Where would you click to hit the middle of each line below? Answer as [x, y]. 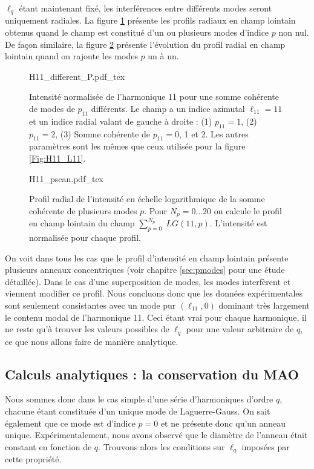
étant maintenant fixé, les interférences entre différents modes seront [146, 8]
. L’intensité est [238, 223]
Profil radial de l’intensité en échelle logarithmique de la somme [147, 199]
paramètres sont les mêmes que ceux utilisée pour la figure [137, 146]
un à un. [163, 56]
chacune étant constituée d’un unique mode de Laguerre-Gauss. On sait [138, 411]
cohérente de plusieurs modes [83, 210]
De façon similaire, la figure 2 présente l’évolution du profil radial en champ [145, 44]
